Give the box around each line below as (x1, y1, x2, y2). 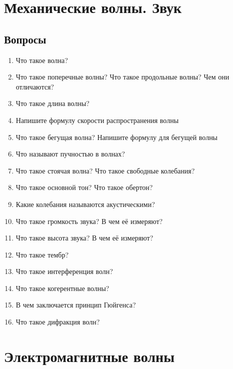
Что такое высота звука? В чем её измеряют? (15, 232, 153, 243)
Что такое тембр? (15, 249, 69, 259)
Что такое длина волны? (15, 98, 89, 108)
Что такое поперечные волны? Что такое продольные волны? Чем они (15, 71, 229, 82)
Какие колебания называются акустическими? (15, 198, 155, 209)
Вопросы (4, 31, 46, 46)
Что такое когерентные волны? (15, 282, 109, 293)
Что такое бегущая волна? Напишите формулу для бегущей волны (15, 131, 218, 142)
